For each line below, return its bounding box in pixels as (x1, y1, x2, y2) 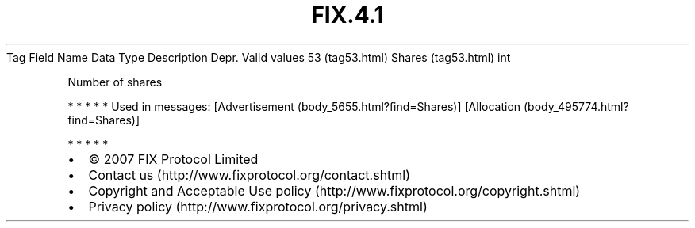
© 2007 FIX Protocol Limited (88, 150, 259, 167)
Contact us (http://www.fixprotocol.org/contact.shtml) (88, 166, 411, 183)
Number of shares (67, 74, 163, 89)
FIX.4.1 (311, 2, 384, 28)
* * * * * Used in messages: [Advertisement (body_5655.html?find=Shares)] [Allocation (67, 99, 521, 113)
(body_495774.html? (523, 99, 629, 113)
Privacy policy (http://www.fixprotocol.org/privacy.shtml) (88, 198, 428, 215)
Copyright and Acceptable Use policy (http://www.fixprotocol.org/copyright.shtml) (88, 182, 581, 199)
